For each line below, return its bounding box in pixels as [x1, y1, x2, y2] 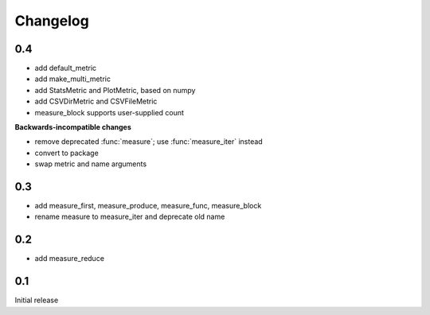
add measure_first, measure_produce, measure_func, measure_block [34, 201, 262, 211]
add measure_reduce [34, 254, 105, 263]
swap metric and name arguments [34, 159, 147, 169]
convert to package [34, 148, 99, 157]
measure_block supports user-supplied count [34, 107, 185, 117]
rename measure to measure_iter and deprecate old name [34, 212, 225, 222]
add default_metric [34, 64, 97, 73]
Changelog [14, 12, 89, 29]
